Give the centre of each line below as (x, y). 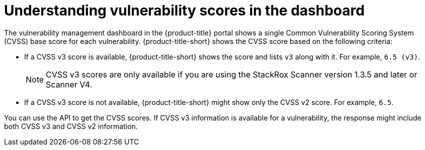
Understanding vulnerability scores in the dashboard (184, 10)
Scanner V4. (69, 84)
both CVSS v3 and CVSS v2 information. (71, 126)
